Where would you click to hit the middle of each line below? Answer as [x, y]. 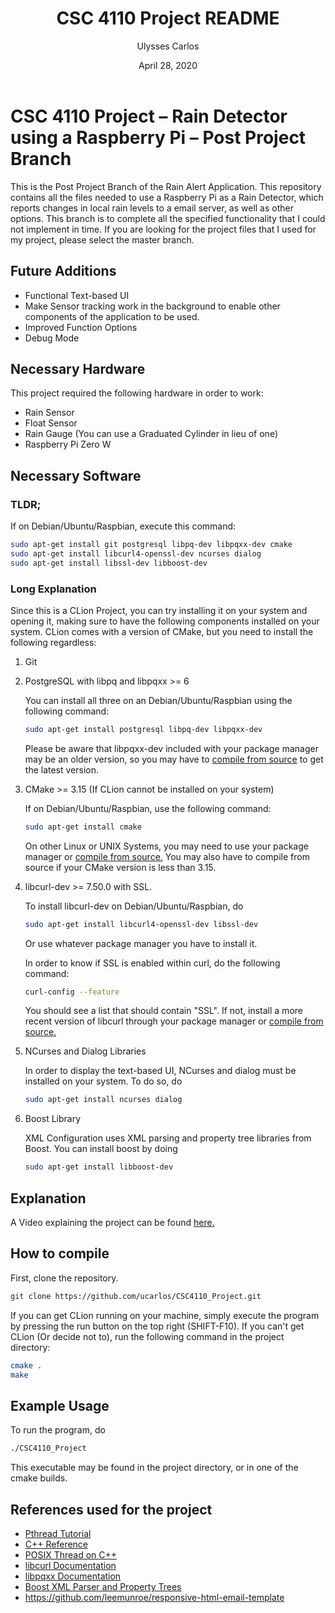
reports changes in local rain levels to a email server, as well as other [152, 208]
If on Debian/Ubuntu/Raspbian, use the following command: [148, 808]
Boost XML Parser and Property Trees [103, 1586]
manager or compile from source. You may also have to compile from [167, 856]
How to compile [60, 1253]
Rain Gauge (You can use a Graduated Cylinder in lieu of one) [151, 434]
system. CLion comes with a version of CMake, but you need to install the [162, 631]
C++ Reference [56, 1544]
